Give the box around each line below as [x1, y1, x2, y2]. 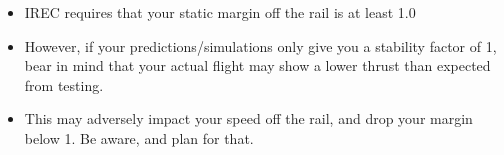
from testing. [24, 74, 104, 95]
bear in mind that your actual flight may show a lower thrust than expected [24, 55, 491, 76]
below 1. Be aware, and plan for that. [24, 127, 254, 148]
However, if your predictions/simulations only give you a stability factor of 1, [24, 35, 497, 56]
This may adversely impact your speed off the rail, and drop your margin [24, 108, 473, 129]
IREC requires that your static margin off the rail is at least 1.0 [24, 2, 416, 22]
